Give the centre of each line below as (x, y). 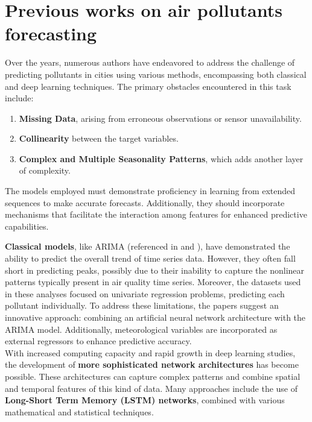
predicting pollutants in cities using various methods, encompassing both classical (156, 74)
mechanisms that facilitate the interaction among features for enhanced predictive (156, 214)
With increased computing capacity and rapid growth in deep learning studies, (150, 352)
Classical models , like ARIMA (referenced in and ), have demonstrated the (148, 246)
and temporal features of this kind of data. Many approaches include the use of (151, 388)
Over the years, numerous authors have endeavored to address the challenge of (150, 62)
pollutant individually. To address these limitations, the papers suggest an (142, 305)
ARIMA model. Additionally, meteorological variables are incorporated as (141, 329)
